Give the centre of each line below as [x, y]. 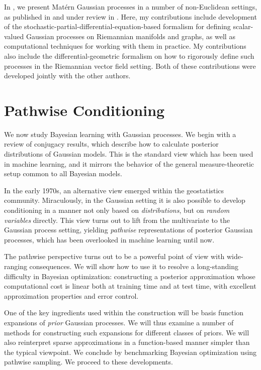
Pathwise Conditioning [84, 110]
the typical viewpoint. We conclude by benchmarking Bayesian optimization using [130, 352]
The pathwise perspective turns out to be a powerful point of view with [114, 256]
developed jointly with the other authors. [67, 76]
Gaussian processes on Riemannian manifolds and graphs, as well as [130, 36]
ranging [16, 266]
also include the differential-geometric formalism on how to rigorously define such [129, 55]
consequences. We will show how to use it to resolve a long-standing [134, 266]
